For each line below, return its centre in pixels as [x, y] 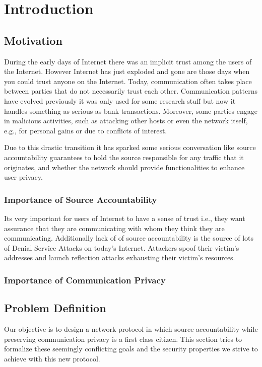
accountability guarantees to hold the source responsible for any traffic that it [124, 157]
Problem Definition [55, 308]
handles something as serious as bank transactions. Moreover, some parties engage [131, 111]
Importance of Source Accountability [81, 199]
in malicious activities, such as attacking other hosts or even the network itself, [126, 121]
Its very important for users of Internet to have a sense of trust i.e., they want [125, 218]
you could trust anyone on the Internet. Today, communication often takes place [128, 81]
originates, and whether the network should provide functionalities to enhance [124, 167]
